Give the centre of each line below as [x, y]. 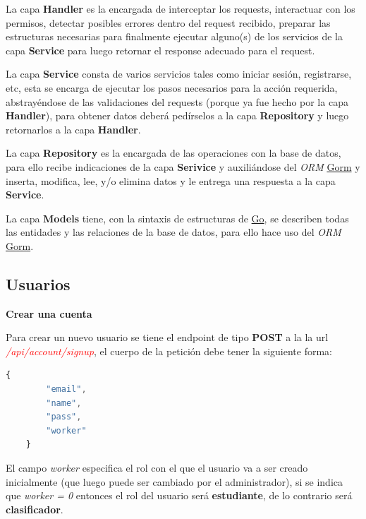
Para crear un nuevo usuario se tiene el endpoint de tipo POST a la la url [167, 337]
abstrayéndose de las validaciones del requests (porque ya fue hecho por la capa [177, 101]
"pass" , [64, 417]
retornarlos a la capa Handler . [73, 129]
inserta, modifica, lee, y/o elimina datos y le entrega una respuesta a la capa [171, 180]
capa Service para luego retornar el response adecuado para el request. [160, 50]
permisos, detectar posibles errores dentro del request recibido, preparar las [168, 22]
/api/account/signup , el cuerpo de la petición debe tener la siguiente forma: [169, 351]
